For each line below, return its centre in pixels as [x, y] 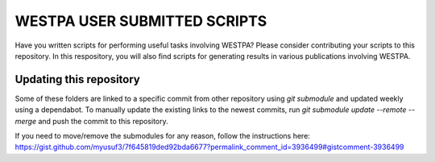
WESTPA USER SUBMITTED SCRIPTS [141, 21]
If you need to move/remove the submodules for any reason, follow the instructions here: [162, 136]
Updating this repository [77, 79]
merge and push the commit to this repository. [91, 121]
